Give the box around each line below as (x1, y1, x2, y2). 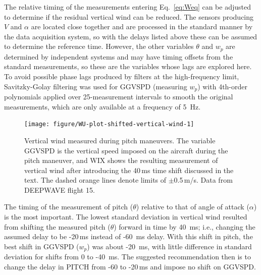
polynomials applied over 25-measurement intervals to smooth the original (4, 91, 233, 102)
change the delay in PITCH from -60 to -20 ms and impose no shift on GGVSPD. (4, 261, 256, 271)
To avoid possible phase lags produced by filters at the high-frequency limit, (4, 71, 239, 82)
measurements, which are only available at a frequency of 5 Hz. (4, 101, 201, 112)
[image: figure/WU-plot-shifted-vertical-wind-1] (24, 121, 194, 128)
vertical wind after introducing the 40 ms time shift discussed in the (24, 164, 234, 175)
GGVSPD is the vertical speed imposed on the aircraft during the (24, 145, 228, 155)
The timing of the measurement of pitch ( (4, 201, 133, 212)
